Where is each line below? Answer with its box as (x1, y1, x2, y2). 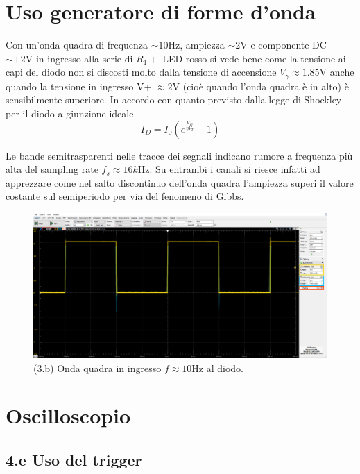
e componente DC (250, 37, 327, 52)
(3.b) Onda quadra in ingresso (33, 360, 162, 375)
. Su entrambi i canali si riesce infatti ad (149, 162, 320, 176)
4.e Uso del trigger (6, 448, 142, 470)
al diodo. (206, 360, 244, 375)
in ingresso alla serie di (35, 51, 133, 65)
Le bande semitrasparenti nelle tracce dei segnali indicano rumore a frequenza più (6, 148, 353, 162)
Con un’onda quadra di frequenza (6, 37, 148, 52)
